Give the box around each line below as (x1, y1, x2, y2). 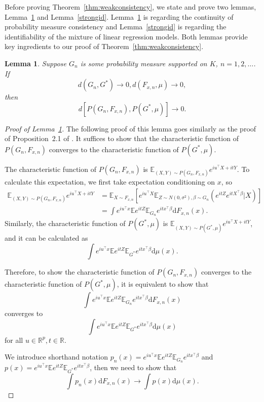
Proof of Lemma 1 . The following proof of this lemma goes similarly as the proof (5, 123, 256, 133)
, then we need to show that (90, 362, 177, 373)
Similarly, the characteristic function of (5, 218, 126, 229)
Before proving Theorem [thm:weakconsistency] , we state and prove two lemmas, (5, 2, 256, 12)
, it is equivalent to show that (117, 279, 209, 289)
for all (5, 334, 23, 345)
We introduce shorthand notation (5, 351, 108, 362)
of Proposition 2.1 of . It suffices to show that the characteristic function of (5, 133, 239, 144)
